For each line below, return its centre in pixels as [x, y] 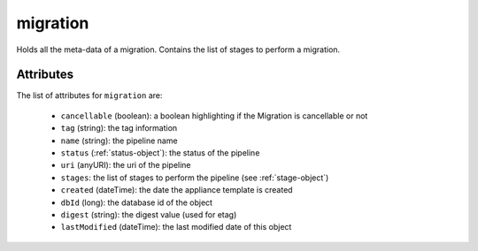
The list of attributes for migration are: [89, 95]
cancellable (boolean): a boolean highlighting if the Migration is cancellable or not [214, 116]
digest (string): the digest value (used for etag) [149, 214]
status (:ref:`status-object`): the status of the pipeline [160, 153]
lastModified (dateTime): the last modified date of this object [176, 227]
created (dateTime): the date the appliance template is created [177, 190]
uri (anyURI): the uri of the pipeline [126, 165]
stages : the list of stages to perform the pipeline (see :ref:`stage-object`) [195, 178]
